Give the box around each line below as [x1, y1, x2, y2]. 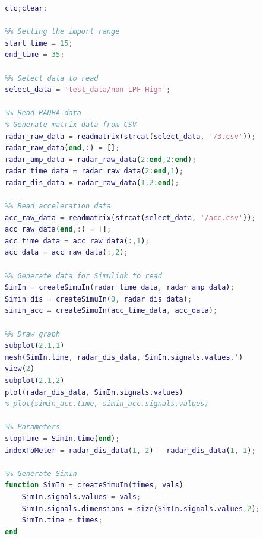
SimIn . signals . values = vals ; [21, 492, 141, 501]
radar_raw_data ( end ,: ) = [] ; [5, 144, 120, 153]
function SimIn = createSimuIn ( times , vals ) [5, 481, 183, 490]
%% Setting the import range [5, 27, 120, 36]
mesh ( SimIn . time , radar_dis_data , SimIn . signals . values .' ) [5, 353, 243, 362]
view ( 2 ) [5, 364, 35, 373]
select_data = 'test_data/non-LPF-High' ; [5, 85, 171, 94]
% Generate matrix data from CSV [5, 120, 137, 129]
